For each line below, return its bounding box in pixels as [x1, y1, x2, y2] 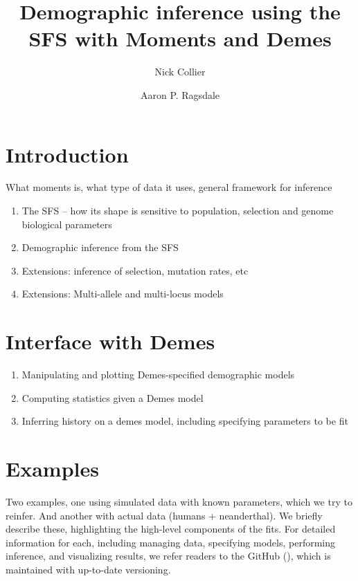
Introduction [6, 140, 129, 168]
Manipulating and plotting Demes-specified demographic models [21, 367, 295, 382]
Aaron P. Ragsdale [140, 87, 220, 102]
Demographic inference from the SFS [21, 240, 179, 255]
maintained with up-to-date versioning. [6, 562, 171, 576]
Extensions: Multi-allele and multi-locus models [21, 286, 224, 301]
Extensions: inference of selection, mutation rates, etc [21, 263, 249, 277]
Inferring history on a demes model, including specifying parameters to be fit [21, 414, 348, 428]
